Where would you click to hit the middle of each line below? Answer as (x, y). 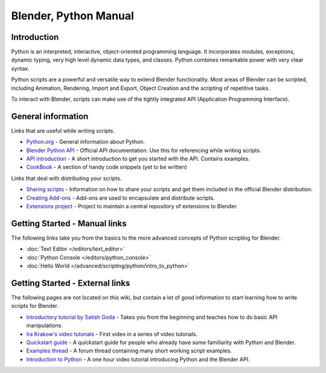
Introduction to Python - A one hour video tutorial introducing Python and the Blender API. (138, 359)
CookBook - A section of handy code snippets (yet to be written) (107, 167)
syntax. (20, 68)
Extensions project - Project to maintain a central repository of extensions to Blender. (132, 206)
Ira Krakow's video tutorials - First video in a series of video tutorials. (112, 334)
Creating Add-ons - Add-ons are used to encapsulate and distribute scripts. (121, 198)
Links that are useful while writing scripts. (63, 130)
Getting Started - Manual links (69, 223)
